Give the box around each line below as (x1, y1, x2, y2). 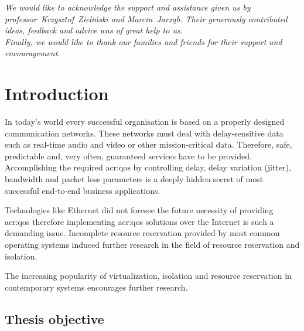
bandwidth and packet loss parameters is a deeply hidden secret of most (5, 173, 264, 185)
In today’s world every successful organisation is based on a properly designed (5, 115, 285, 128)
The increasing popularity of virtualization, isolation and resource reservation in (5, 269, 292, 282)
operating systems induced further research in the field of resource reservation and (5, 238, 300, 251)
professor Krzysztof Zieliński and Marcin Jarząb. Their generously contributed (5, 12, 288, 25)
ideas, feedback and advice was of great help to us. (5, 24, 183, 36)
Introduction (5, 81, 109, 105)
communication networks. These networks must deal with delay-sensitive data (5, 127, 283, 139)
